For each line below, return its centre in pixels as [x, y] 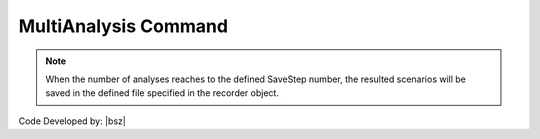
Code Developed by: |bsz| [72, 121]
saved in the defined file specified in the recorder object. [162, 93]
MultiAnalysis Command [123, 26]
